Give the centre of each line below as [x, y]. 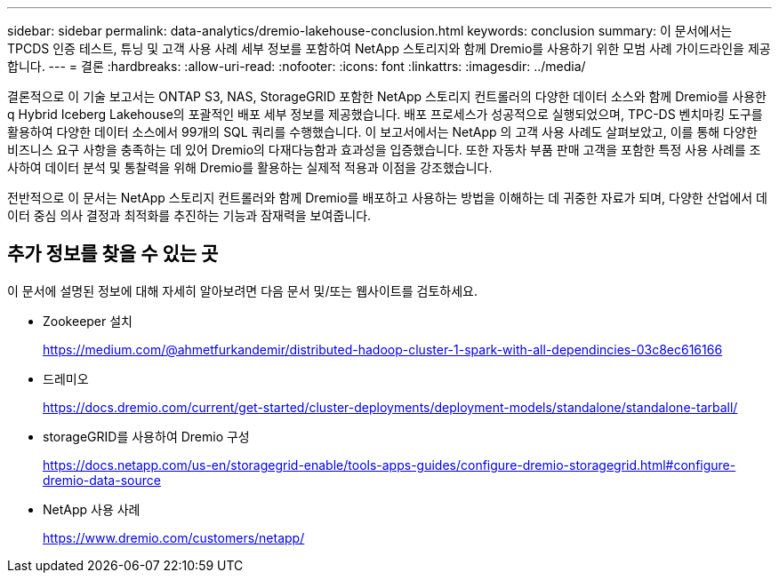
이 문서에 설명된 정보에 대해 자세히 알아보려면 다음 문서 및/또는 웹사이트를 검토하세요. [242, 290]
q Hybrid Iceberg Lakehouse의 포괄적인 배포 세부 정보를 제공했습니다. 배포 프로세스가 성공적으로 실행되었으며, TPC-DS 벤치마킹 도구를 [385, 114]
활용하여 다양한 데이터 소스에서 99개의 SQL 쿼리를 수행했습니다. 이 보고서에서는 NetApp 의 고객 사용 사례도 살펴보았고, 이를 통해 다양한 [382, 132]
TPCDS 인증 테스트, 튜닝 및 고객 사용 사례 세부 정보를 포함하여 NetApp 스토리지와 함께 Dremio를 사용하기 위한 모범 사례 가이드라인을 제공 [389, 48]
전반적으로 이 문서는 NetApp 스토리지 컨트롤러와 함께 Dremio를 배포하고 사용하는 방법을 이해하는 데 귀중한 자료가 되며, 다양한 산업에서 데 [387, 198]
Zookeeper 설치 [88, 321]
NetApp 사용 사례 [92, 509]
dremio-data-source [102, 480]
